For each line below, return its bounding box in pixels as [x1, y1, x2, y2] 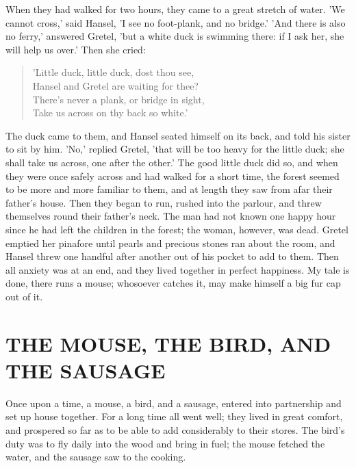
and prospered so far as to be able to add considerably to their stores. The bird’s [5, 422, 345, 437]
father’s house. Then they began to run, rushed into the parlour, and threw [5, 195, 322, 209]
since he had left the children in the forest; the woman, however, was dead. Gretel [5, 222, 348, 236]
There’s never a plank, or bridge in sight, [32, 92, 205, 106]
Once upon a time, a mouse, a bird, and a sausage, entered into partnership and [5, 395, 342, 410]
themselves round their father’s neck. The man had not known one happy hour [5, 209, 336, 223]
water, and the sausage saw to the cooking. [5, 450, 186, 464]
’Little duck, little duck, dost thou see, [32, 65, 194, 79]
